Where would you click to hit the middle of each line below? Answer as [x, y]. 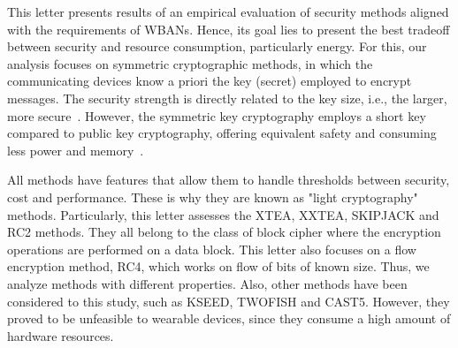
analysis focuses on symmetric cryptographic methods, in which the [190, 63]
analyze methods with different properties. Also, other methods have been [207, 283]
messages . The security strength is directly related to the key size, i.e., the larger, [227, 98]
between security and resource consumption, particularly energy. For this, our [217, 46]
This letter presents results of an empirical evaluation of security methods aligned [228, 11]
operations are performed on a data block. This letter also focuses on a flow [212, 249]
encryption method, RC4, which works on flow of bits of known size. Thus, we [218, 266]
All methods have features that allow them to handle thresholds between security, [229, 180]
